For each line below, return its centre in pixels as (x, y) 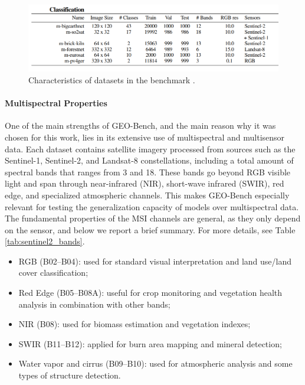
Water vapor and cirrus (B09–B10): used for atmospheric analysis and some (155, 363)
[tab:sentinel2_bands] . (45, 241)
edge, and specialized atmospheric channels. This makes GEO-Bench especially (147, 195)
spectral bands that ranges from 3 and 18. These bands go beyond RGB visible (148, 172)
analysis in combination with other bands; (94, 304)
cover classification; (53, 273)
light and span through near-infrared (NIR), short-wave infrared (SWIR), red (145, 183)
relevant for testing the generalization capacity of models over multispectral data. (152, 206)
